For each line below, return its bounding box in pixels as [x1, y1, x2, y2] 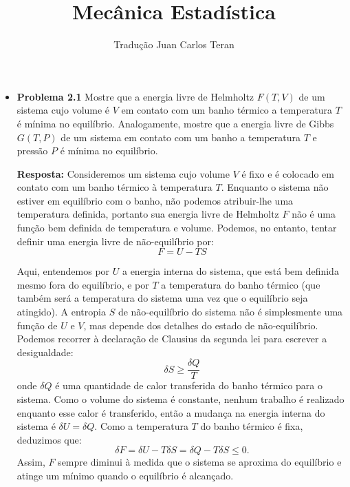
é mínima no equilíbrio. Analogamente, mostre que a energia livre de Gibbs [17, 116, 334, 130]
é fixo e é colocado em [241, 166, 335, 180]
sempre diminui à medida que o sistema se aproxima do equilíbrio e [58, 455, 342, 469]
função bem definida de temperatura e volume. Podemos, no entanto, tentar [17, 220, 337, 235]
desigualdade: [17, 344, 74, 359]
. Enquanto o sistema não [221, 180, 329, 194]
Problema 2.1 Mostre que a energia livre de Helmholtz [17, 89, 254, 103]
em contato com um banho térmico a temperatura [121, 103, 333, 117]
